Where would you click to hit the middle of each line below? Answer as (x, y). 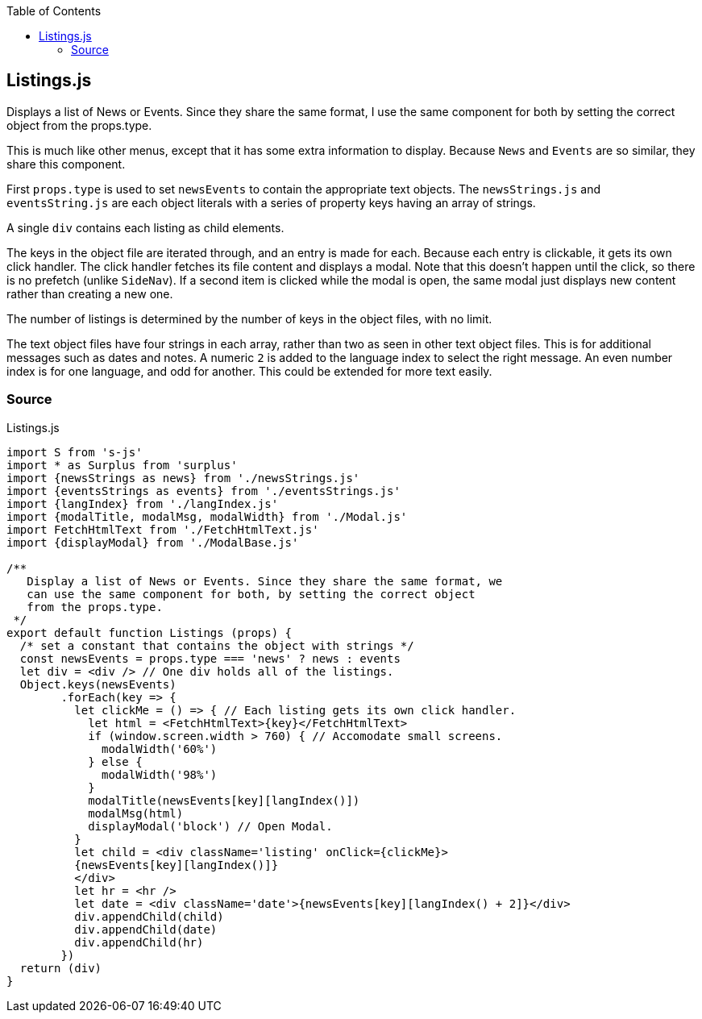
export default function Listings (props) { (150, 632)
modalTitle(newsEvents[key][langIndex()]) (224, 800)
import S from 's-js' (75, 452)
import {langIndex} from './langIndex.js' (143, 503)
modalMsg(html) (136, 813)
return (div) (61, 968)
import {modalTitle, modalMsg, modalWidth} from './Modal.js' (207, 516)
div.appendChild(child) (149, 916)
